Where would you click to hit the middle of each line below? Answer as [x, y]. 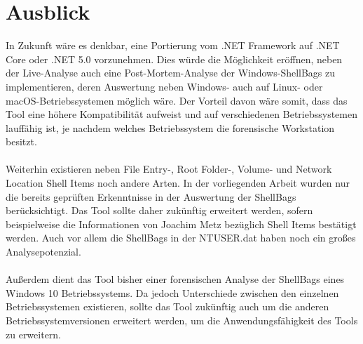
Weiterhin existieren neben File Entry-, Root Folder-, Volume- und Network [169, 169]
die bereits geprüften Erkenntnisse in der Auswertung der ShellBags [151, 196]
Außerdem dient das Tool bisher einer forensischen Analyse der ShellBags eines [175, 279]
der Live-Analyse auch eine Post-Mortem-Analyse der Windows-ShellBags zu [171, 73]
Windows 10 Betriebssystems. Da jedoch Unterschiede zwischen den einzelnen [172, 292]
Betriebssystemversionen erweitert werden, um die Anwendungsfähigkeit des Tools [182, 320]
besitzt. [21, 141]
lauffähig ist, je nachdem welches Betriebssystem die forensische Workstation [170, 127]
